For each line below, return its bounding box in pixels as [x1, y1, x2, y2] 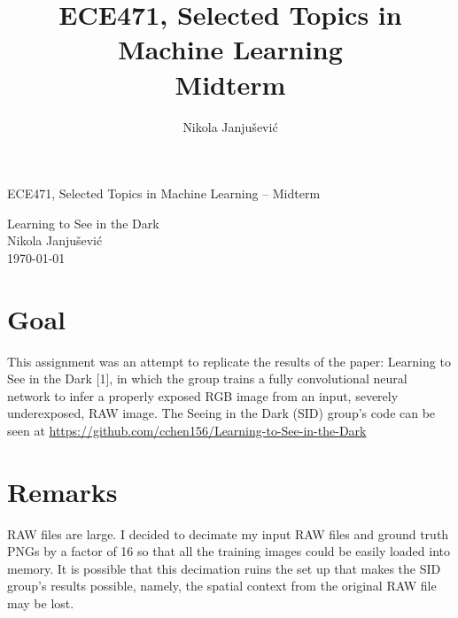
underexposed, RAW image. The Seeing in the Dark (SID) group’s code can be [7, 404, 436, 422]
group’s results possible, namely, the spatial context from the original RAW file [7, 576, 437, 595]
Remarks [7, 473, 118, 509]
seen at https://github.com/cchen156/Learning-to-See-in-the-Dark [7, 421, 367, 439]
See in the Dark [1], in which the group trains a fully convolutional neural [7, 369, 408, 388]
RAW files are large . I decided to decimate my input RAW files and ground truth [7, 524, 449, 543]
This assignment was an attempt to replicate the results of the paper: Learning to [7, 351, 451, 370]
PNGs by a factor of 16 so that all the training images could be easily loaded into [7, 542, 451, 560]
